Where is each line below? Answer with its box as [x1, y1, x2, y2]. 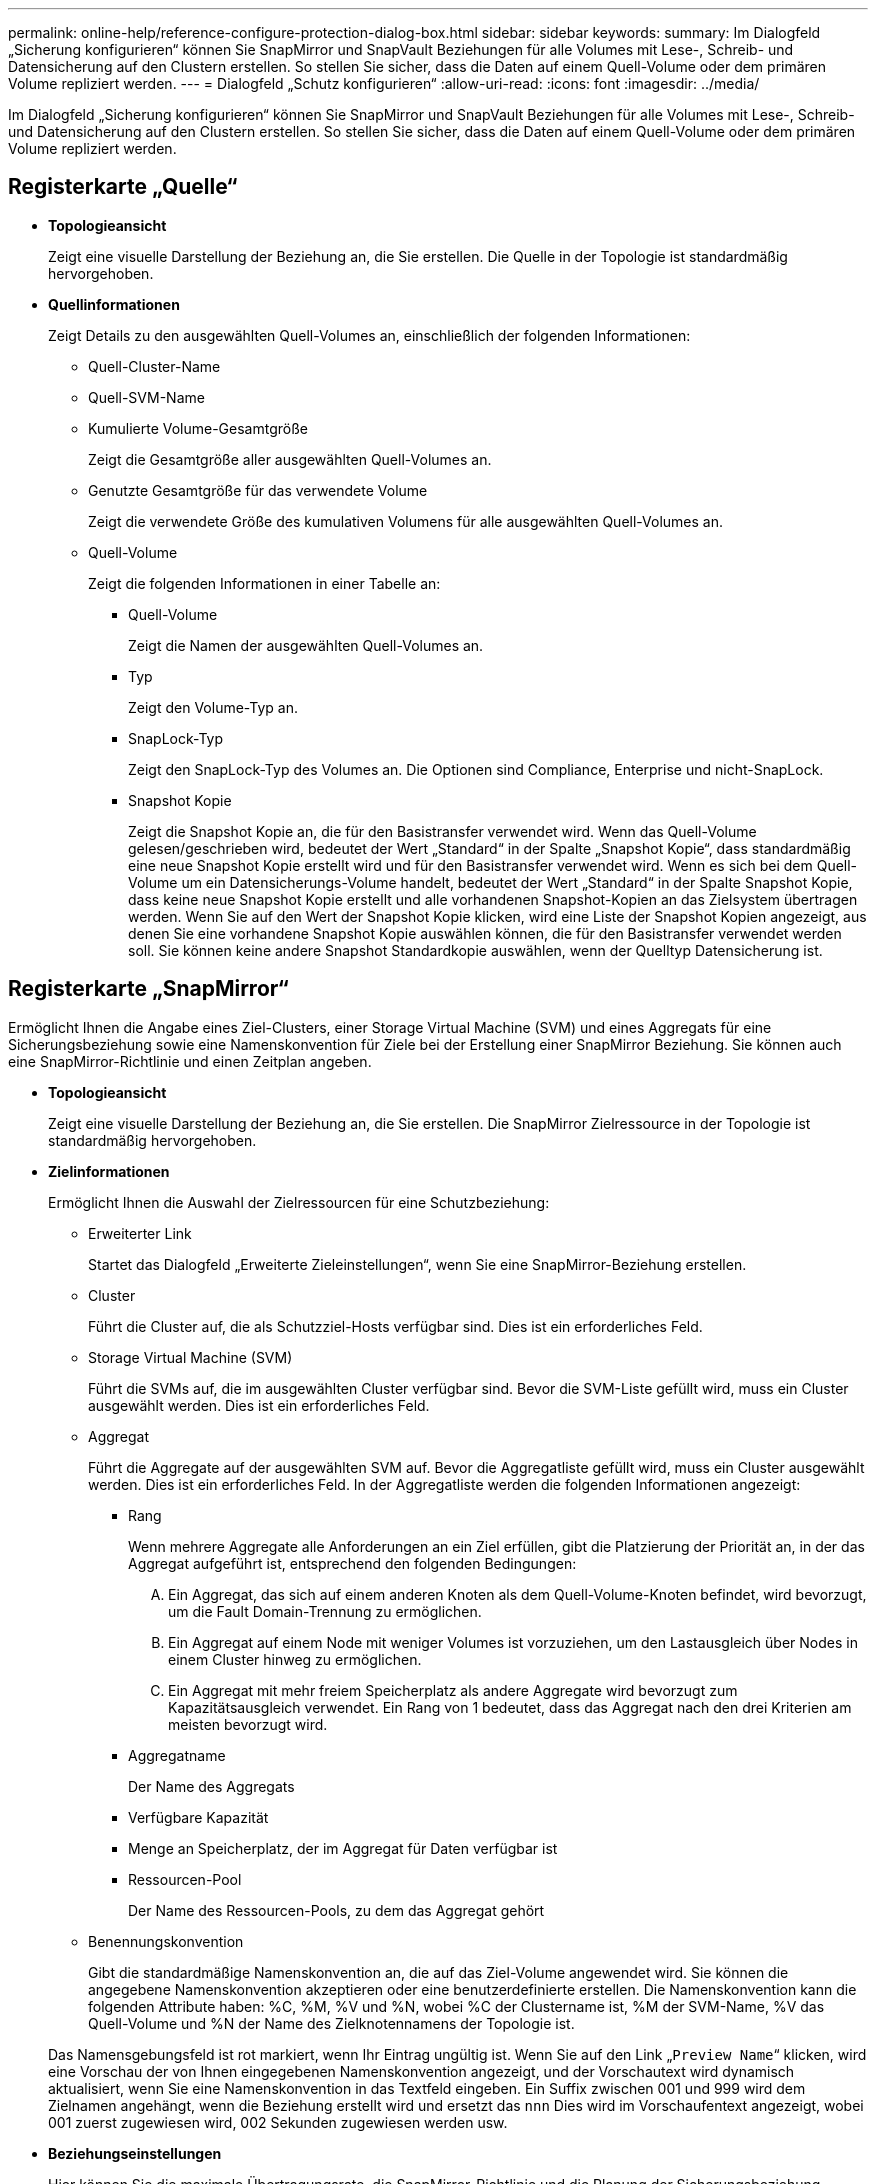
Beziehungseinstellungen [48, 2144, 222, 2162]
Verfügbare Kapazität [128, 1808, 269, 1826]
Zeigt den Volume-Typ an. [128, 698, 298, 716]
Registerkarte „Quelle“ [8, 174, 238, 200]
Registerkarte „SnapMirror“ [8, 976, 289, 1002]
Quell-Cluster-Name [88, 357, 221, 375]
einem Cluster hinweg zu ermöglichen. [168, 1650, 422, 1668]
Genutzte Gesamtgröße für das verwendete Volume [88, 481, 428, 499]
